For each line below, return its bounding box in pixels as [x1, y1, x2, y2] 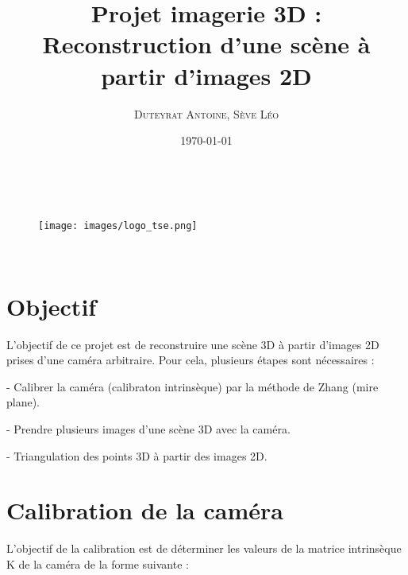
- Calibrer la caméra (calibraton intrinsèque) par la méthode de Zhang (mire [6, 378, 379, 394]
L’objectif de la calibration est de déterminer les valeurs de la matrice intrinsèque [6, 540, 402, 557]
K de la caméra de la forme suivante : [6, 555, 189, 572]
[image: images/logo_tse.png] [38, 220, 198, 232]
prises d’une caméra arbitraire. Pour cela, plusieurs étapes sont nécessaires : [6, 352, 375, 368]
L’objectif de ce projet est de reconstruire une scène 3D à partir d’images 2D [6, 336, 379, 352]
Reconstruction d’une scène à [42, 28, 371, 60]
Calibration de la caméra [6, 494, 283, 526]
